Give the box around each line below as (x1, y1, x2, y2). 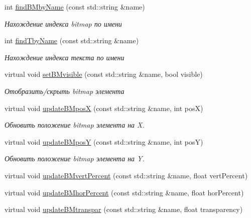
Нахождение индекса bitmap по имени (5, 18, 122, 29)
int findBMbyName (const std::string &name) (5, 2, 145, 12)
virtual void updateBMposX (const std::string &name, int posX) (5, 102, 203, 113)
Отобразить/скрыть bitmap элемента (5, 85, 124, 96)
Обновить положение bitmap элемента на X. (5, 120, 145, 130)
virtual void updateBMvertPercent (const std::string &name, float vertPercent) (5, 170, 248, 180)
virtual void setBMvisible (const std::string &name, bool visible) (5, 69, 203, 79)
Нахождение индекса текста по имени (5, 52, 124, 62)
